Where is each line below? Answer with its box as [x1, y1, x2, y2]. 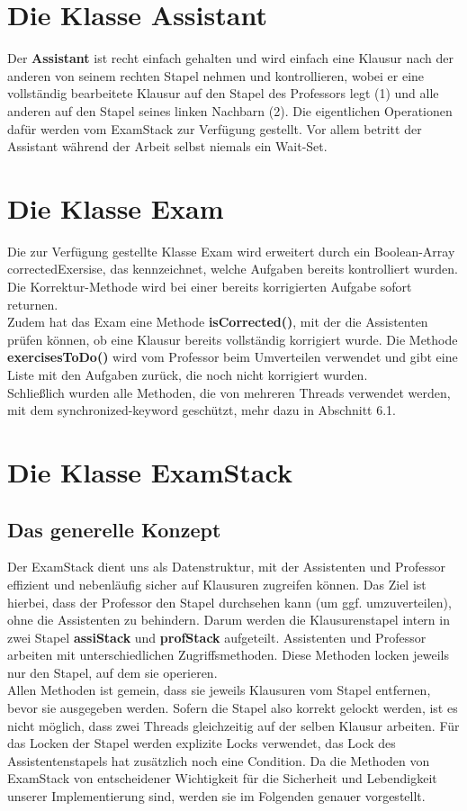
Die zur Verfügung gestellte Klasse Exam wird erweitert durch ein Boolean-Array [7, 241, 455, 260]
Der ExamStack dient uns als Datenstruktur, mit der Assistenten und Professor [7, 557, 445, 576]
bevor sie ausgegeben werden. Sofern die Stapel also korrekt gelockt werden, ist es [7, 698, 458, 717]
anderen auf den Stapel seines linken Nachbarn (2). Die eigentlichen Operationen [7, 101, 453, 120]
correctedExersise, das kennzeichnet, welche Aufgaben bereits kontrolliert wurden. [7, 259, 458, 278]
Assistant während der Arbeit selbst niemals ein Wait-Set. [7, 137, 328, 156]
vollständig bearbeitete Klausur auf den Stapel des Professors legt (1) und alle [7, 84, 439, 103]
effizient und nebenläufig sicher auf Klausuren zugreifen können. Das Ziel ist [7, 574, 427, 593]
